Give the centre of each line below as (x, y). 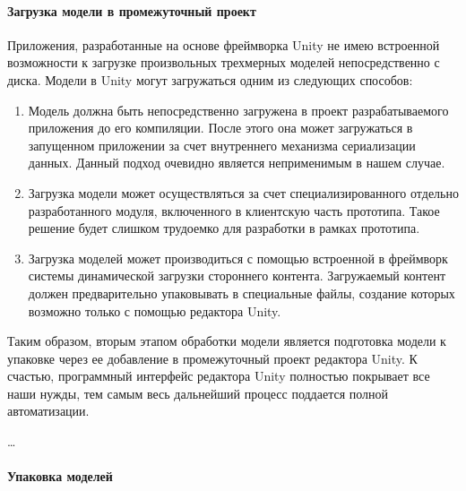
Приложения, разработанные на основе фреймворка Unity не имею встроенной (224, 44)
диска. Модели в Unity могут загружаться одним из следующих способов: (210, 79)
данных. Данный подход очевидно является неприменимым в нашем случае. (237, 163)
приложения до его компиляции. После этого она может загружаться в (220, 128)
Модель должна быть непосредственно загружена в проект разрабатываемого (238, 110)
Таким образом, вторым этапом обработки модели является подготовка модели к (227, 341)
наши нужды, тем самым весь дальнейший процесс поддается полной (198, 393)
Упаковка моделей (60, 476)
